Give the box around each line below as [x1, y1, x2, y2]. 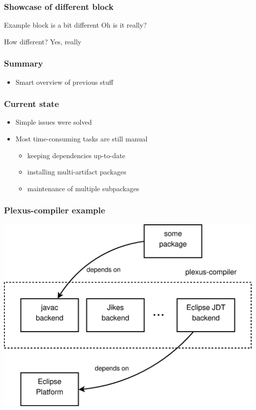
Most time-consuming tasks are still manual [15, 134, 148, 144]
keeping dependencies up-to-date [27, 150, 126, 160]
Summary [4, 57, 43, 69]
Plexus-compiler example [4, 204, 105, 216]
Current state [4, 98, 59, 110]
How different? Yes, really [4, 36, 82, 46]
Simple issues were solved [15, 117, 92, 127]
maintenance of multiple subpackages [27, 183, 139, 193]
